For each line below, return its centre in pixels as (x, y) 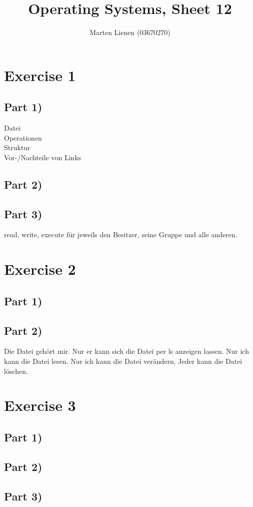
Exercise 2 (40, 269)
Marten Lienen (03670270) (130, 32)
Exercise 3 (40, 405)
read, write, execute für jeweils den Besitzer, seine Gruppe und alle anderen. (121, 234)
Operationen (23, 137)
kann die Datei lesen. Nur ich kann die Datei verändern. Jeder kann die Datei (123, 361)
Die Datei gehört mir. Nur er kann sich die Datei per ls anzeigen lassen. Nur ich (126, 351)
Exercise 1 (40, 75)
